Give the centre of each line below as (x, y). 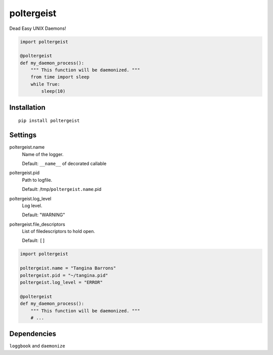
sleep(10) (53, 91)
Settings (23, 135)
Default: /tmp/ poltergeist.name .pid (62, 189)
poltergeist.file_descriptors (37, 224)
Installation (27, 107)
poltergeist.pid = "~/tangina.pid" (64, 275)
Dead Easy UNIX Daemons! (38, 28)
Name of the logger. (43, 154)
